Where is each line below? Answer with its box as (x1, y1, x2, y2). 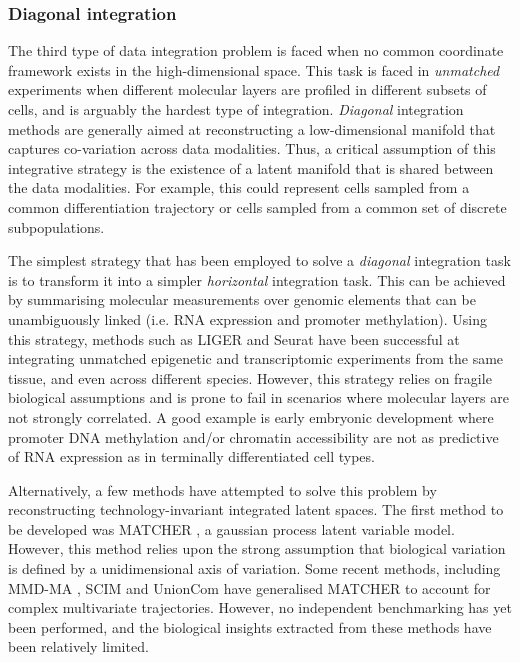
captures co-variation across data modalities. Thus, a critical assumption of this (8, 138, 496, 159)
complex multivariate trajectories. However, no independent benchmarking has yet (8, 597, 512, 618)
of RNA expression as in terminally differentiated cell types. (8, 446, 375, 467)
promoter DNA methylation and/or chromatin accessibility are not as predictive (8, 426, 499, 447)
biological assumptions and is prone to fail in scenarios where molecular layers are (8, 387, 509, 408)
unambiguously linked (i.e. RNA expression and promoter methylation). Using (8, 308, 487, 329)
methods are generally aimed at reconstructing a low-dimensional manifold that (8, 118, 496, 139)
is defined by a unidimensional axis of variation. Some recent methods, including (8, 558, 501, 579)
